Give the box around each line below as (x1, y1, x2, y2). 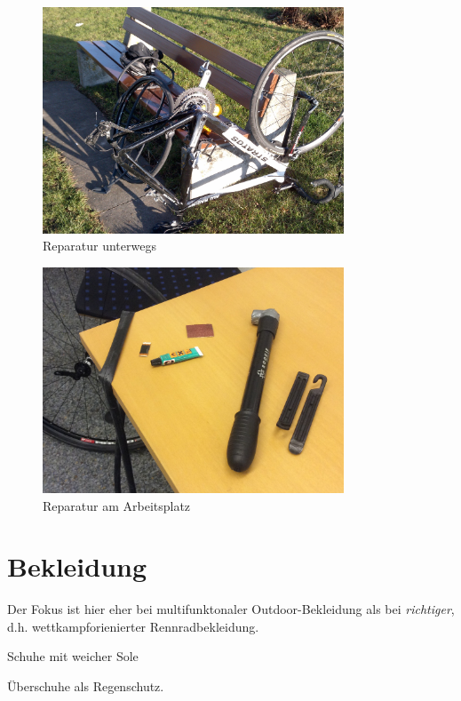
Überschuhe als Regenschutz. (7, 677, 164, 696)
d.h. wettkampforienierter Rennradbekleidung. (7, 617, 259, 635)
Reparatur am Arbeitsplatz (43, 496, 191, 514)
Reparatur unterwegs (43, 236, 156, 255)
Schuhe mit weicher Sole (7, 647, 139, 665)
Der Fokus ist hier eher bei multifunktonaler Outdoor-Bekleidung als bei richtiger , (7, 600, 455, 618)
